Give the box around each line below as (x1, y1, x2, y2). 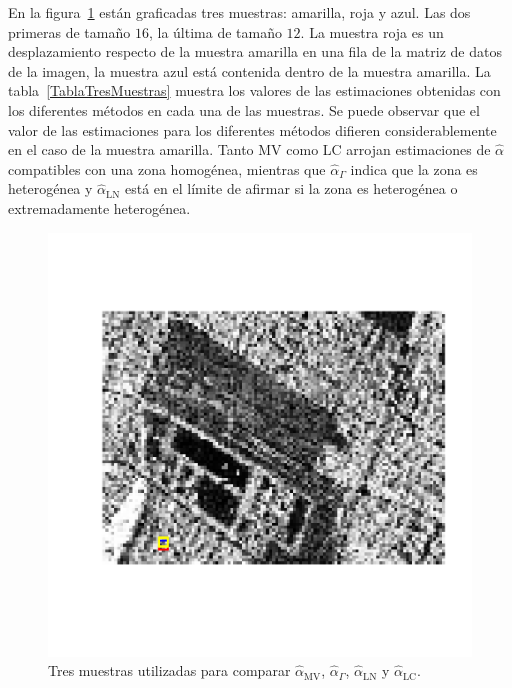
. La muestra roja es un (300, 21, 444, 42)
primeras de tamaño (8, 21, 131, 42)
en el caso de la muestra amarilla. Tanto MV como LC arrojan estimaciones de (8, 139, 491, 160)
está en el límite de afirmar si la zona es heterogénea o (124, 178, 458, 199)
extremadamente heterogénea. (8, 197, 191, 218)
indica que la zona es (350, 158, 478, 179)
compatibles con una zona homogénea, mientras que (8, 158, 326, 179)
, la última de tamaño (148, 21, 282, 42)
